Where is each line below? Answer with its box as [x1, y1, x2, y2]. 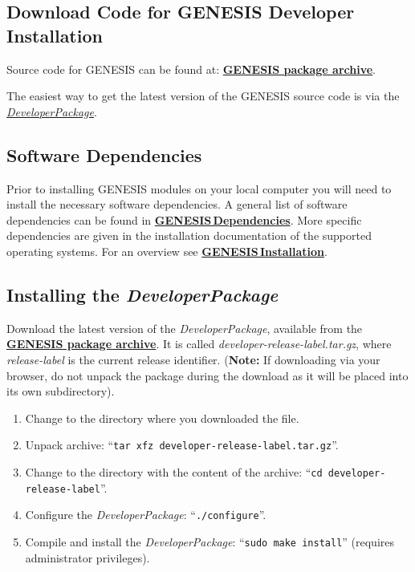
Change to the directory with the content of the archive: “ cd [25, 463, 323, 480]
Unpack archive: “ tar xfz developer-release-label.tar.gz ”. [25, 436, 339, 453]
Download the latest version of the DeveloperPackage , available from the [6, 319, 363, 336]
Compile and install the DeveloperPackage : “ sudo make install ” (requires [25, 533, 395, 550]
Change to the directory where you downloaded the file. [25, 409, 299, 426]
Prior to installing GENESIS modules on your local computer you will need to [6, 180, 392, 197]
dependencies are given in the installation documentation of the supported [6, 227, 372, 244]
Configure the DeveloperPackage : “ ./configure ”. [25, 506, 266, 523]
